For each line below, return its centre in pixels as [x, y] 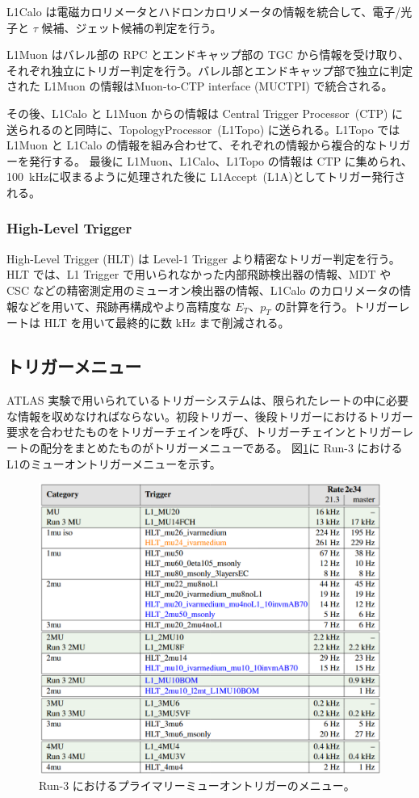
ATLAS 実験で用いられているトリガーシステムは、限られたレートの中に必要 [208, 400]
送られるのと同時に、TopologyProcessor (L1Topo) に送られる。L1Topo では [203, 129]
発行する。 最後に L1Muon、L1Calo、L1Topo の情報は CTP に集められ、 [220, 160]
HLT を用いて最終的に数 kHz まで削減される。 [167, 323]
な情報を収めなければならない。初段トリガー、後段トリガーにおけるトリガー [210, 416]
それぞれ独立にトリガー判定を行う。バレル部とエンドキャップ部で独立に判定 [210, 70]
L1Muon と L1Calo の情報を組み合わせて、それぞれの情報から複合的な [192, 145]
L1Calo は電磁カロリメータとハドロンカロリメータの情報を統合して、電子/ [204, 11]
